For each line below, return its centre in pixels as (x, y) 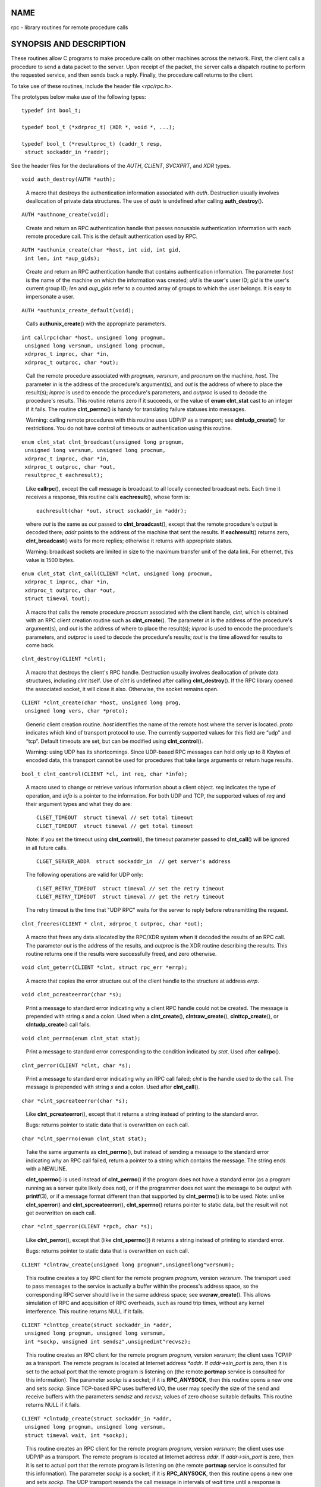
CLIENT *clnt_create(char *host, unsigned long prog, (101, 703)
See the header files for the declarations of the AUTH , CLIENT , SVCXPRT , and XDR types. (121, 165)
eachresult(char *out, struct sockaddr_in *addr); (112, 511)
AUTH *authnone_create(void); (66, 215)
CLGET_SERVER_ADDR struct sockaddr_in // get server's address (134, 861)
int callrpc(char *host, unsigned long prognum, (94, 337)
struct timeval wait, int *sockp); (76, 1435)
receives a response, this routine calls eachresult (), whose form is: (108, 497)
